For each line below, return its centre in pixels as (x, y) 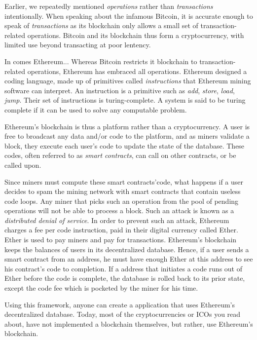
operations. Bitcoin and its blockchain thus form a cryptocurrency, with (136, 35)
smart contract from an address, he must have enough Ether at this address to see (129, 259)
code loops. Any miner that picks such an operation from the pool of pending (122, 201)
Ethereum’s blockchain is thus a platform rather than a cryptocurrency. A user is (127, 126)
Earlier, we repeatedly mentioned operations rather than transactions (109, 6)
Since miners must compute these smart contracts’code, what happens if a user (124, 181)
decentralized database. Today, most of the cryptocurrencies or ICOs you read (123, 314)
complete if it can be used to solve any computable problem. (96, 109)
